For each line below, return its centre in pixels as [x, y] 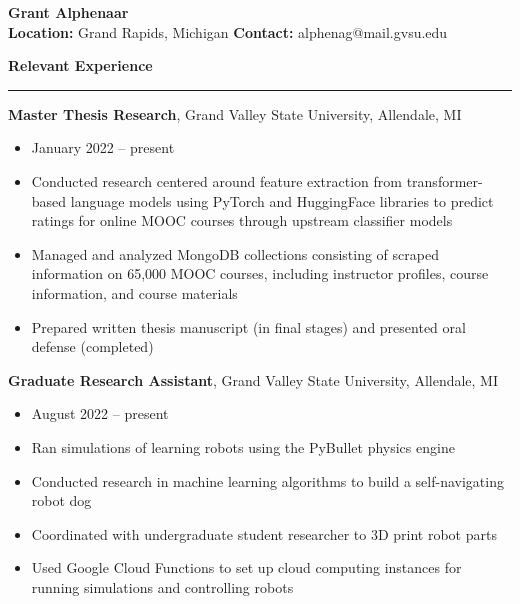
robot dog [61, 500]
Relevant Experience [80, 65]
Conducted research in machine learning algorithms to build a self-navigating [267, 480]
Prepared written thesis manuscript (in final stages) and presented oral [248, 326]
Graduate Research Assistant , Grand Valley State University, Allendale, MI [253, 379]
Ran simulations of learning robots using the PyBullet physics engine [243, 446]
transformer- [444, 180]
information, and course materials [134, 292]
